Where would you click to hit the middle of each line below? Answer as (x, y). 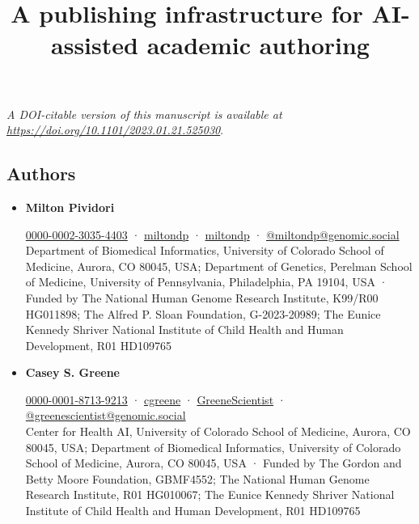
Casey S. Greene (72, 372)
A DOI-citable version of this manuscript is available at (144, 114)
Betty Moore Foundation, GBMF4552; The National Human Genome (197, 478)
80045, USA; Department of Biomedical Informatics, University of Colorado (213, 447)
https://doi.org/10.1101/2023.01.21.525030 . (115, 130)
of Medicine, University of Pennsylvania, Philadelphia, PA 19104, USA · (207, 282)
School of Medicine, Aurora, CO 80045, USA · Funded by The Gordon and (214, 463)
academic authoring (258, 45)
